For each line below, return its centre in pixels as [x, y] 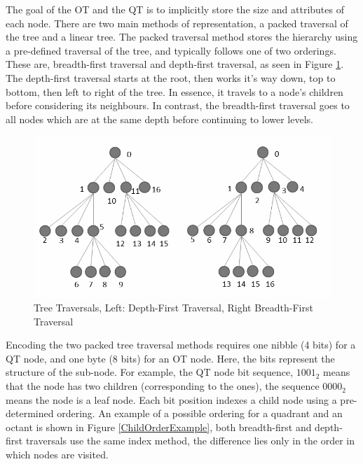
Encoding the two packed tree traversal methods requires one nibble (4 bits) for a [181, 345]
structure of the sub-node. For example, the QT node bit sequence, [150, 372]
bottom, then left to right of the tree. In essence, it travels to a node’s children [174, 91]
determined [30, 413]
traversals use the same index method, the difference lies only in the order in [190, 441]
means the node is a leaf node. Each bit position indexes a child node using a [171, 399]
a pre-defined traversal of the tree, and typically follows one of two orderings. [171, 50]
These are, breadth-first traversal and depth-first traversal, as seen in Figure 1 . [175, 64]
